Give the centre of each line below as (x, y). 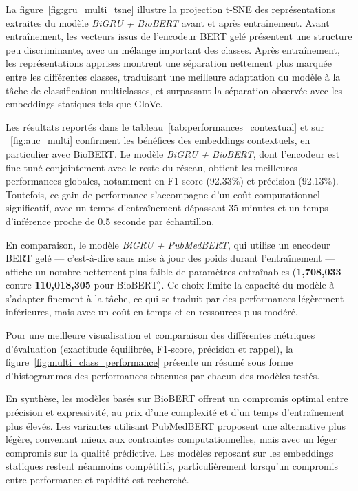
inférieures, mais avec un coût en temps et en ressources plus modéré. (152, 312)
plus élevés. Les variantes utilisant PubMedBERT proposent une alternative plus (176, 425)
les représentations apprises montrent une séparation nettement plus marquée (169, 63)
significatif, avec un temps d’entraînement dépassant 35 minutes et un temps (167, 208)
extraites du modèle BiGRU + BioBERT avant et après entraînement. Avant (168, 22)
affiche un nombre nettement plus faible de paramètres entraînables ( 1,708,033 (173, 271)
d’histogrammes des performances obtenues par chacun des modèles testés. (163, 375)
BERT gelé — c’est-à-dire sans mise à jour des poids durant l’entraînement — (170, 258)
